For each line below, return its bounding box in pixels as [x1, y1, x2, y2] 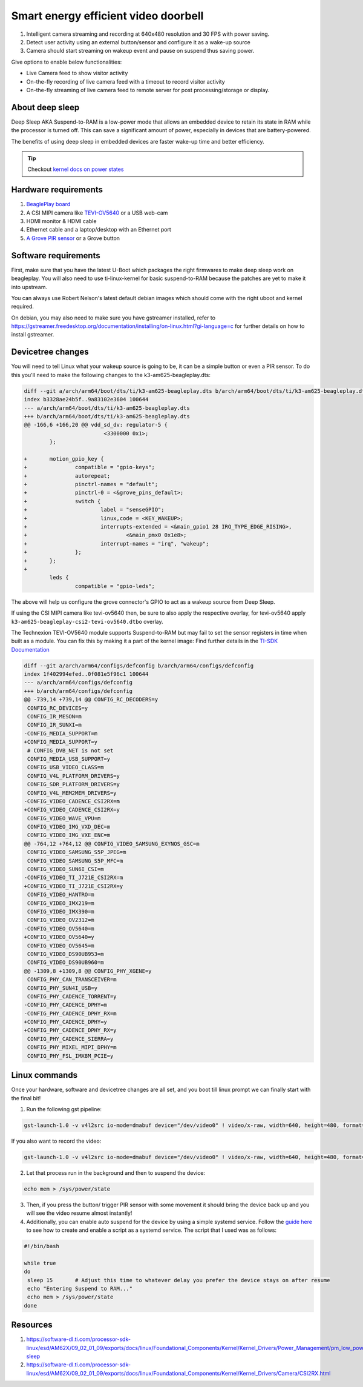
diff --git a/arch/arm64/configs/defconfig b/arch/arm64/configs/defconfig [24, 662, 254, 669]
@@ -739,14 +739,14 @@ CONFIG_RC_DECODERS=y [24, 696, 159, 703]
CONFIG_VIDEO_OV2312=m [27, 917, 95, 924]
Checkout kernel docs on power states [27, 165, 124, 173]
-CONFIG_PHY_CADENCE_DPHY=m [24, 1001, 107, 1009]
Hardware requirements [11, 185, 103, 195]
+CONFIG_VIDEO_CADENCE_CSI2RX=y [24, 806, 120, 814]
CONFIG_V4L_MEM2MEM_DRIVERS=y [27, 789, 117, 797]
